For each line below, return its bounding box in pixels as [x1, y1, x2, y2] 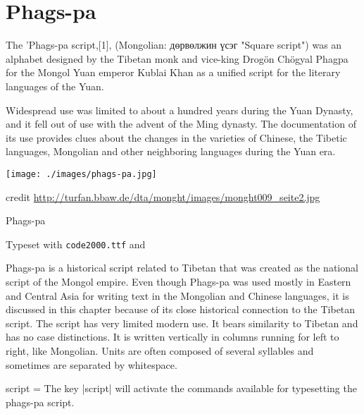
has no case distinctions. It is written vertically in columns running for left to [6, 329, 339, 344]
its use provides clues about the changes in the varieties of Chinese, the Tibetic [6, 130, 347, 145]
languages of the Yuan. [6, 78, 104, 93]
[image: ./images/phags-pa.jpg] [6, 169, 157, 179]
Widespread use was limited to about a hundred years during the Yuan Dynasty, [6, 102, 353, 117]
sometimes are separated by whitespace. [6, 357, 177, 372]
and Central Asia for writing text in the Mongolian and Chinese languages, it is [6, 288, 349, 303]
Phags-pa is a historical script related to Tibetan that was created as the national [6, 260, 358, 275]
